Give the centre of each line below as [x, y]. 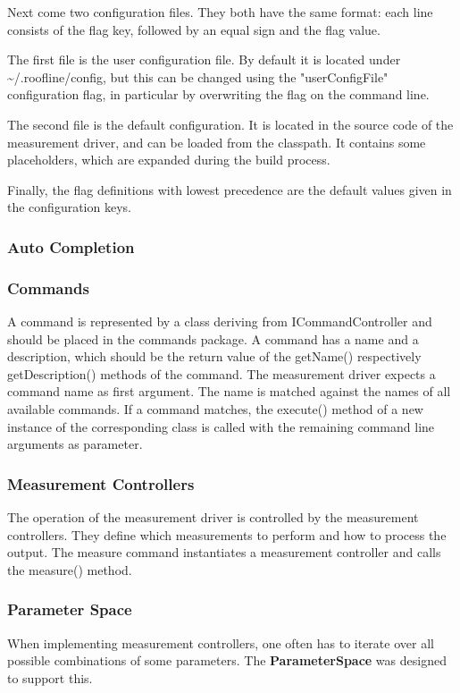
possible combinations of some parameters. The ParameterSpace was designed [227, 660]
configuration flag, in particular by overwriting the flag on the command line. [218, 94]
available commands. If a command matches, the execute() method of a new [215, 408]
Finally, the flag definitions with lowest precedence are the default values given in [230, 189]
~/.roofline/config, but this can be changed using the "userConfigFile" [198, 76]
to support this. [50, 677]
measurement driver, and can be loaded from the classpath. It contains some [217, 142]
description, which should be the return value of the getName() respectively [214, 356]
